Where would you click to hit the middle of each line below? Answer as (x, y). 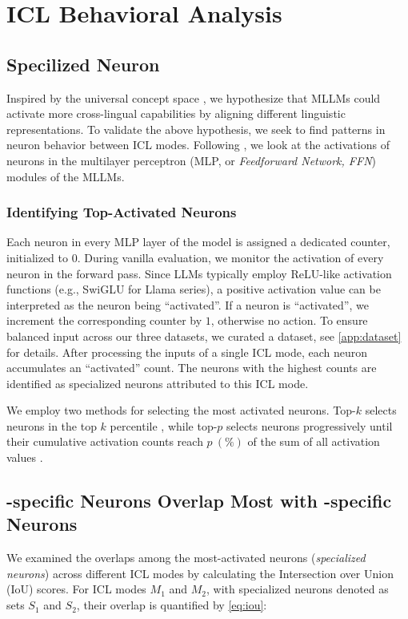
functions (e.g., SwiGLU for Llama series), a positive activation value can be (194, 289)
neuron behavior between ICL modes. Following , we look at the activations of (198, 145)
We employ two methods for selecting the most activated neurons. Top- (181, 410)
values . (25, 457)
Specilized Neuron (83, 64)
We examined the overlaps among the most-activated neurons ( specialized (186, 558)
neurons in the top (52, 425)
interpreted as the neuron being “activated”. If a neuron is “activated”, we (188, 304)
